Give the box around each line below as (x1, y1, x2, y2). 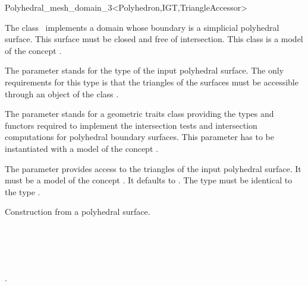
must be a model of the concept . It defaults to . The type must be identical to (5, 174, 293, 186)
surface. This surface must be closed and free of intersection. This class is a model (5, 33, 303, 45)
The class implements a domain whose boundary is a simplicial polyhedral (5, 21, 279, 33)
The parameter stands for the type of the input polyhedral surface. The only (5, 64, 284, 77)
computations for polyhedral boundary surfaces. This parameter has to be (5, 131, 274, 143)
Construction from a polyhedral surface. (5, 205, 150, 218)
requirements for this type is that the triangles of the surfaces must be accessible (5, 75, 298, 88)
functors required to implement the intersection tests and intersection (5, 119, 257, 131)
